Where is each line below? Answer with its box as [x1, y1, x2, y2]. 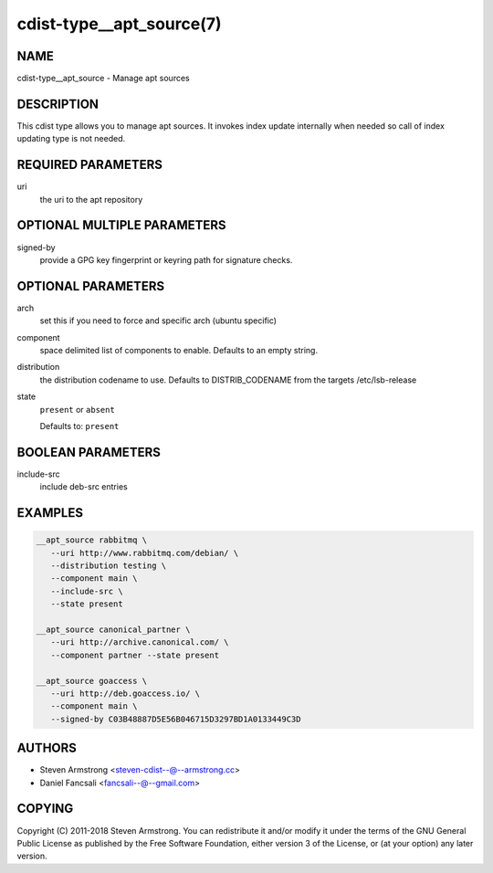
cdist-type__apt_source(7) [16, 14, 223, 34]
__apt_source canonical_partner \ [36, 625, 191, 635]
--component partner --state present [50, 649, 219, 660]
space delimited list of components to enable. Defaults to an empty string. [39, 345, 319, 356]
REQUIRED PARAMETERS [16, 157, 163, 173]
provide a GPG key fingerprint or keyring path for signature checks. [39, 254, 293, 265]
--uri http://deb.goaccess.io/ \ [50, 688, 201, 699]
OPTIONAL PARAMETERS [16, 279, 165, 294]
